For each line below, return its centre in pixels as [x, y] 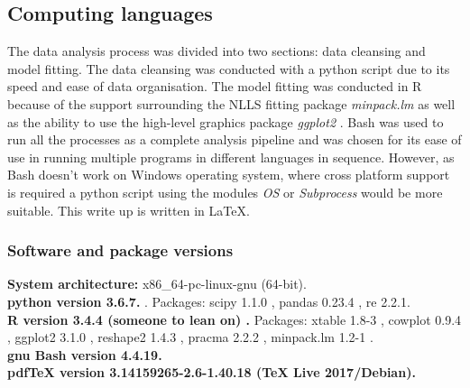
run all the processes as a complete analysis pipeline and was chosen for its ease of [235, 139]
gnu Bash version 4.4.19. [85, 354]
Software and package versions [120, 250]
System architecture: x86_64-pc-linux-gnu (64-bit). [157, 284]
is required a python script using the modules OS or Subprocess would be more [225, 192]
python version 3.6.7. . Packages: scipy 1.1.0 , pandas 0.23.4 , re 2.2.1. [209, 301]
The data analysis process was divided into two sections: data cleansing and [217, 51]
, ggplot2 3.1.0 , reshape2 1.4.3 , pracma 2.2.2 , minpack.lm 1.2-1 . [190, 337]
